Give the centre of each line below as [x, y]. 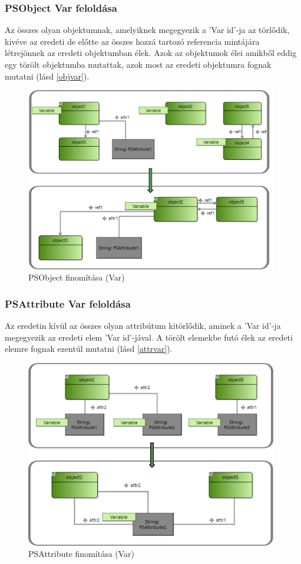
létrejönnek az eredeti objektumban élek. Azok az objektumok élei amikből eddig [151, 53]
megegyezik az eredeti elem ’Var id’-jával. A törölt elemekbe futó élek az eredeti [149, 337]
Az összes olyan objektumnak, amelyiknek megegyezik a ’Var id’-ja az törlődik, [147, 30]
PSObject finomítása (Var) [77, 277]
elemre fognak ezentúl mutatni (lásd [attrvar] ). [89, 349]
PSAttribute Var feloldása [68, 303]
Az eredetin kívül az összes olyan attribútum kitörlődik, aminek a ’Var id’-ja [143, 326]
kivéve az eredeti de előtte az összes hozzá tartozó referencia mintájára [132, 41]
